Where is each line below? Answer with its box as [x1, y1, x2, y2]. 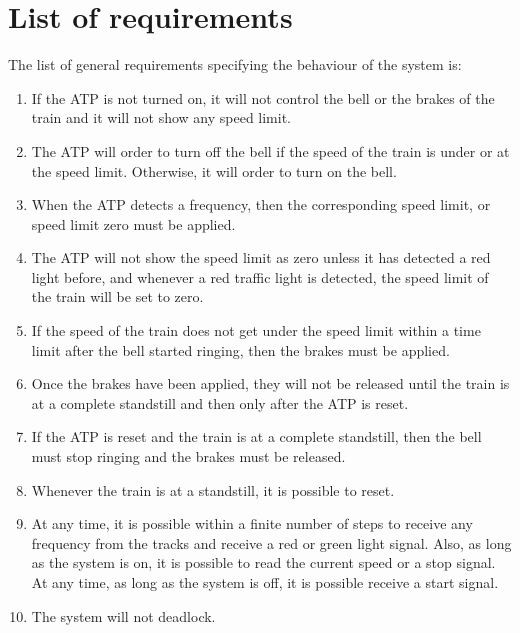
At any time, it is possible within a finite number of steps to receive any [31, 513, 473, 534]
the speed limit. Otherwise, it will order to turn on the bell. [31, 160, 397, 181]
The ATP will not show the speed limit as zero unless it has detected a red [31, 247, 491, 268]
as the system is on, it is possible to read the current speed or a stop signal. [31, 552, 496, 573]
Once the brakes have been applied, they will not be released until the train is [31, 373, 510, 394]
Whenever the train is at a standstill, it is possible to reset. [31, 479, 395, 500]
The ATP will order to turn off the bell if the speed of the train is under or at [31, 140, 510, 161]
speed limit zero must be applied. [31, 213, 236, 234]
